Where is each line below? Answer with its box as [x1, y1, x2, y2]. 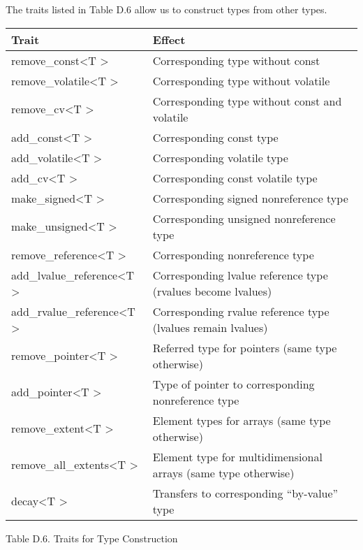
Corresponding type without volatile [152, 72, 330, 89]
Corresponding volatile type [152, 149, 288, 166]
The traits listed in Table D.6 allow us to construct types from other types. [6, 2, 327, 16]
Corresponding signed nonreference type [152, 189, 348, 206]
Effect [152, 31, 186, 48]
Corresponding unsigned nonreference [152, 210, 336, 226]
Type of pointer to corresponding [152, 375, 315, 392]
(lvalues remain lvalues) [152, 319, 268, 335]
